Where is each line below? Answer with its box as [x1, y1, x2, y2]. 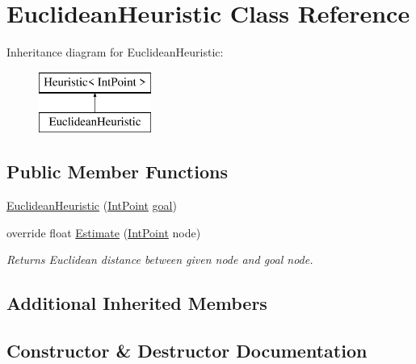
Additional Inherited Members [6, 291, 267, 316]
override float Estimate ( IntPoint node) [6, 224, 201, 241]
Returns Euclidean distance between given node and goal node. [6, 251, 313, 268]
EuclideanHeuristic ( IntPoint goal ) [6, 197, 177, 214]
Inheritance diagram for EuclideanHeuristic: [6, 44, 224, 61]
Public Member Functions [6, 159, 228, 184]
